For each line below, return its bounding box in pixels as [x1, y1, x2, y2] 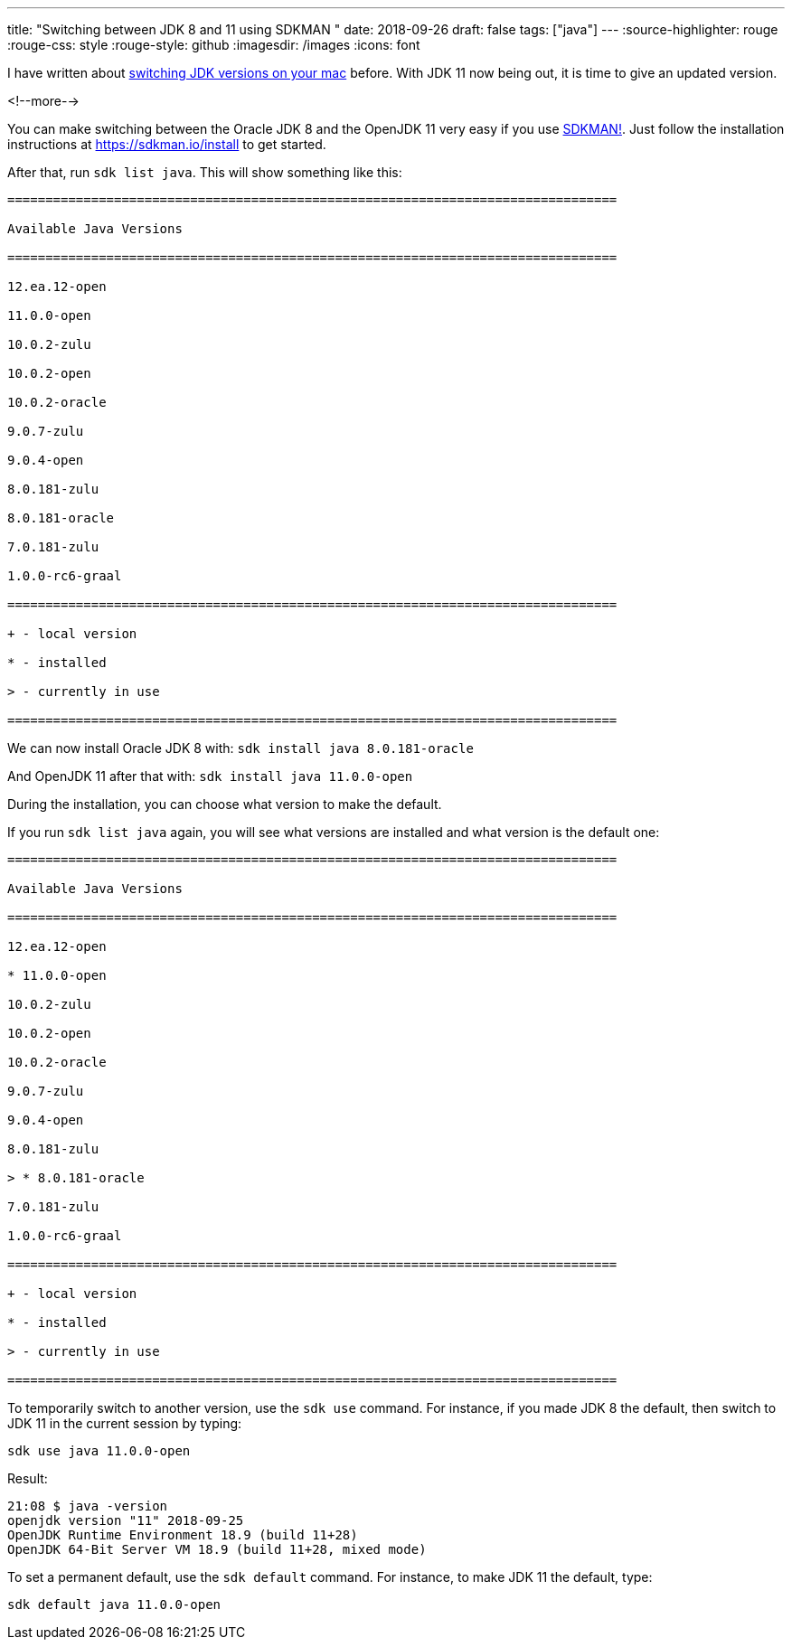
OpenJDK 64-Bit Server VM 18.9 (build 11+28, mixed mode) [7, 1542, 427, 1557]
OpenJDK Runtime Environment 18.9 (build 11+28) [7, 1528, 358, 1542]
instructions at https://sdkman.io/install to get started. [7, 136, 326, 152]
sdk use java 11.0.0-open [7, 1444, 191, 1458]
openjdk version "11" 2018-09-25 [7, 1513, 244, 1528]
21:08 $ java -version [7, 1499, 168, 1513]
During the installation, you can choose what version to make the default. [7, 796, 442, 812]
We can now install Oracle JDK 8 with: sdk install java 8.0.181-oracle [7, 740, 474, 756]
